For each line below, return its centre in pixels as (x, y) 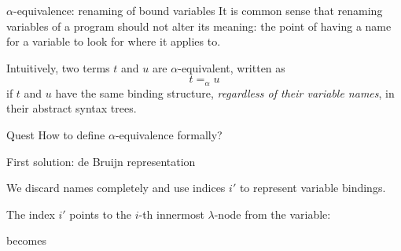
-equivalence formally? (169, 135)
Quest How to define (56, 135)
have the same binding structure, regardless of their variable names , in (225, 92)
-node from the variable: (272, 214)
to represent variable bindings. (313, 188)
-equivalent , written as (232, 67)
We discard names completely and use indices (116, 188)
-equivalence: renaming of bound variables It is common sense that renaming (198, 10)
